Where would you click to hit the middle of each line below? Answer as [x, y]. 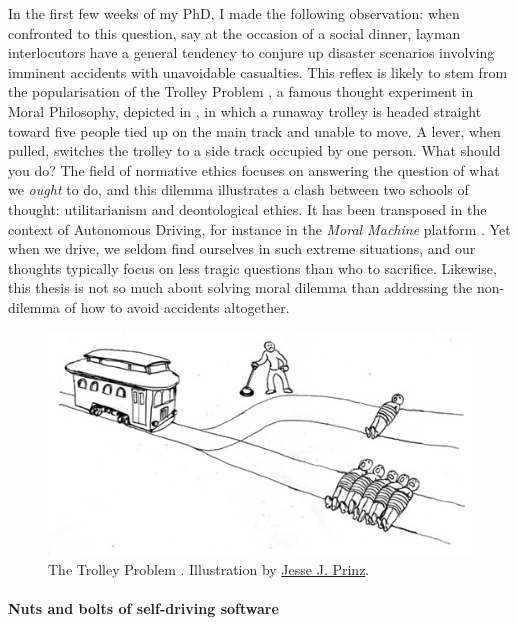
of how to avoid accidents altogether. [177, 306]
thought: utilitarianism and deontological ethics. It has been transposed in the [247, 208]
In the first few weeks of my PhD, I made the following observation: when [234, 13]
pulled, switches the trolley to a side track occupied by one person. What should [254, 150]
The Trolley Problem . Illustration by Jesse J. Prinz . [209, 568]
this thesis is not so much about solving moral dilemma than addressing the [240, 287]
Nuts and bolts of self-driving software [143, 608]
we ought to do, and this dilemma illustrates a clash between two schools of [238, 189]
